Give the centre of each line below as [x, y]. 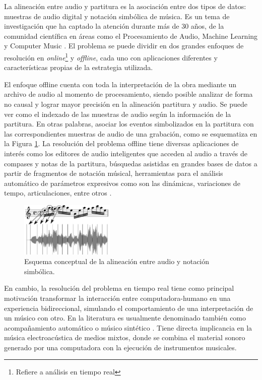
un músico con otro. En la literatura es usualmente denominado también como [125, 318]
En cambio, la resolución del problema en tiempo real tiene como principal [119, 288]
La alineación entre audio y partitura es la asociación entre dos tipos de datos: [125, 6]
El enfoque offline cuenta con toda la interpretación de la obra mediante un [120, 84]
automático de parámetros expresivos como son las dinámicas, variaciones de [122, 183]
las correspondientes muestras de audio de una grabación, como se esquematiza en [131, 133]
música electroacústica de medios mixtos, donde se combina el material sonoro [125, 337]
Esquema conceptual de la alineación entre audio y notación [117, 261]
